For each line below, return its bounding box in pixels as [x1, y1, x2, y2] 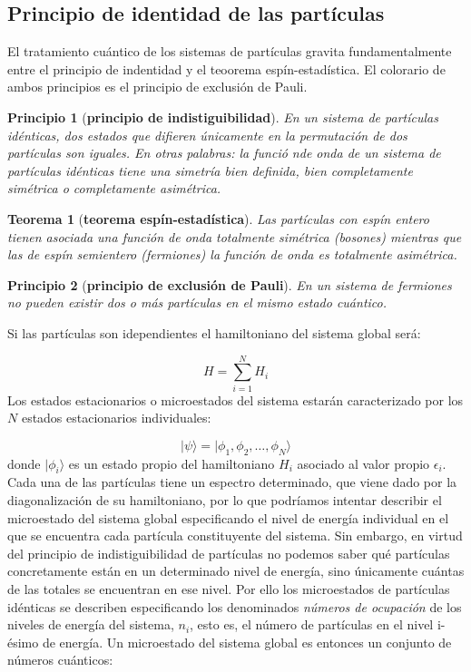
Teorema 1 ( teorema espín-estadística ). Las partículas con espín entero [7, 209, 429, 228]
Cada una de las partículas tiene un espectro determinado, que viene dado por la [7, 472, 457, 492]
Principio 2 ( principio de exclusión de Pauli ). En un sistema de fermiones [7, 275, 452, 294]
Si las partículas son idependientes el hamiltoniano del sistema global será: [7, 323, 421, 342]
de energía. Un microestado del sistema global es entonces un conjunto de [42, 632, 452, 651]
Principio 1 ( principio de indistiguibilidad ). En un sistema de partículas [7, 107, 438, 126]
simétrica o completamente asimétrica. [7, 179, 221, 198]
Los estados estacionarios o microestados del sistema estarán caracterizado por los [7, 390, 464, 409]
